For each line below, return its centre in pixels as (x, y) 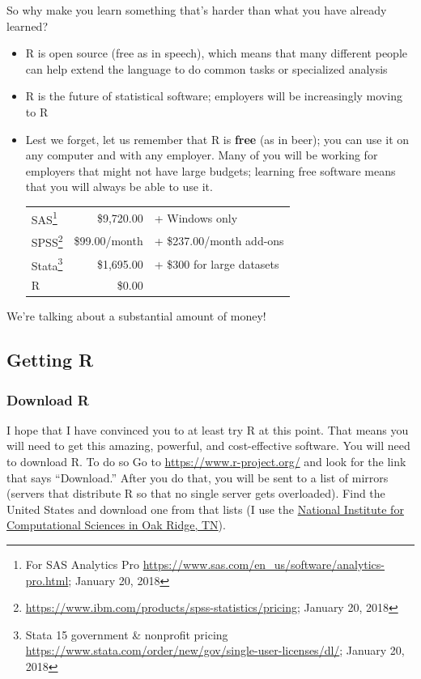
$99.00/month (108, 241)
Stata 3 (47, 264)
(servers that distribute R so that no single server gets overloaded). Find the (196, 493)
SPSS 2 (47, 241)
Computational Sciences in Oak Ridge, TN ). (116, 525)
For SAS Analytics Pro (82, 564)
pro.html (47, 580)
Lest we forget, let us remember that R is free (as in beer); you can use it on (217, 139)
